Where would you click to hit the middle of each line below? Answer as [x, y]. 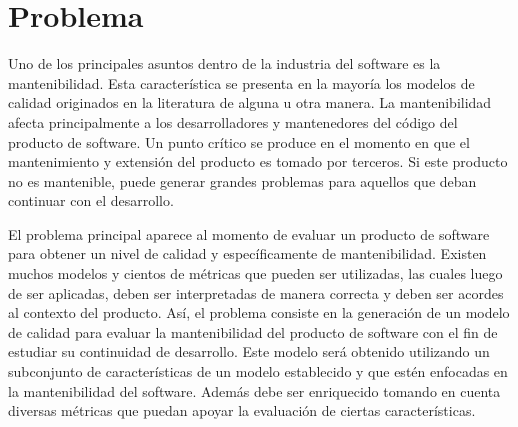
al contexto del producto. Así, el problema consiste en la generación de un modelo [259, 312]
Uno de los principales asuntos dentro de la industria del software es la [224, 63]
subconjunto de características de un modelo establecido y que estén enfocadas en [258, 371]
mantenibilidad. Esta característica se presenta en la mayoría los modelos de [241, 82]
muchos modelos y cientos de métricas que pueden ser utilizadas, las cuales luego [255, 273]
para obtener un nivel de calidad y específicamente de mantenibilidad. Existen [247, 253]
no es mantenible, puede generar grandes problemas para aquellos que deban [242, 180]
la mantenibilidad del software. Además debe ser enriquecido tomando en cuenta [254, 390]
